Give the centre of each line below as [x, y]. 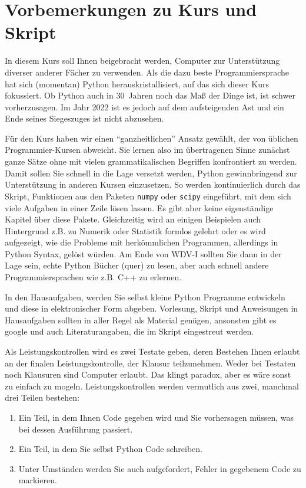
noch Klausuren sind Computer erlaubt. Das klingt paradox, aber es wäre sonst [148, 374]
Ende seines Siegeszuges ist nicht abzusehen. [84, 118]
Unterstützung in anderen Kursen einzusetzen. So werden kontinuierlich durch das [153, 184]
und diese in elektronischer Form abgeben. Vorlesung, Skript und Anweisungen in [152, 308]
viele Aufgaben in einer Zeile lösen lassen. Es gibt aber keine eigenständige [139, 207]
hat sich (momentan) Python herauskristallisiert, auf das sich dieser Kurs [137, 83]
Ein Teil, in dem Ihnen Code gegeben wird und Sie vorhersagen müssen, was [156, 417]
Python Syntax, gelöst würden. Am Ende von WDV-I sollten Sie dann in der [143, 253]
